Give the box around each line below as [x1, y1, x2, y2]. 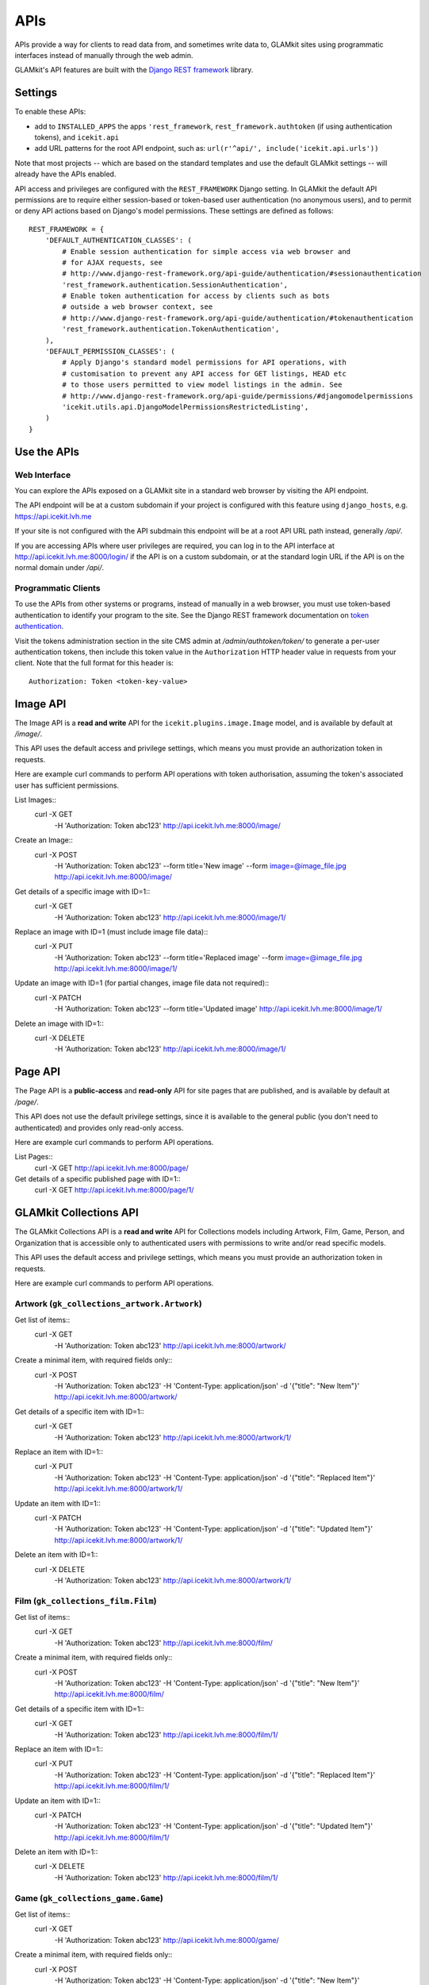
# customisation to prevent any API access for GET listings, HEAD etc [62, 369, 347, 378]
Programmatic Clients [14, 583, 101, 594]
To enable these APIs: [14, 107, 86, 117]
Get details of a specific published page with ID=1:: [14, 1174, 182, 1184]
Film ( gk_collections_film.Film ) [14, 1595, 158, 1606]
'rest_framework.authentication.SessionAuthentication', [62, 280, 289, 289]
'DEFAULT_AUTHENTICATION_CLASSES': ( [44, 236, 192, 245]
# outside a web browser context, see [62, 303, 213, 311]
